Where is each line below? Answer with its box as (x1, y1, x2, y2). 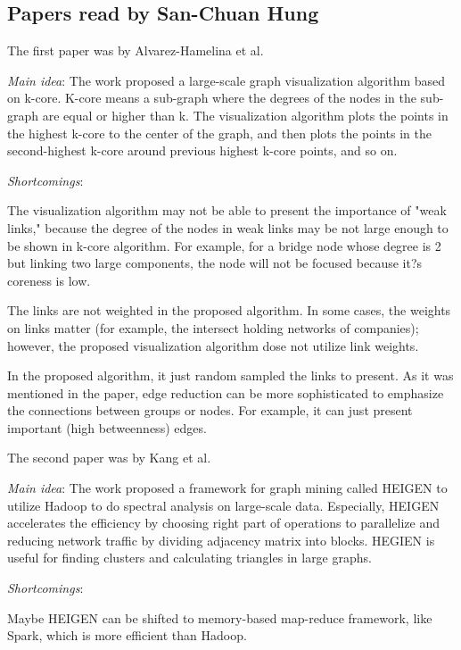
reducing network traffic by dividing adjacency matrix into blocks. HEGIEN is (7, 530, 435, 549)
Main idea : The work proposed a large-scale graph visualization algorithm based (7, 71, 446, 89)
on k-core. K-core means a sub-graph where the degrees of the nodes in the (7, 88, 416, 107)
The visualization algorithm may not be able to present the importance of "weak (7, 201, 447, 220)
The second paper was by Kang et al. (7, 448, 211, 467)
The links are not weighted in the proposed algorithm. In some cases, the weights (7, 301, 451, 320)
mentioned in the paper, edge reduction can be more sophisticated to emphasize (7, 383, 444, 402)
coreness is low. (7, 271, 91, 289)
